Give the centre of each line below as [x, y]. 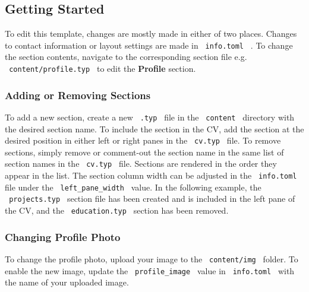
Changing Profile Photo [63, 237]
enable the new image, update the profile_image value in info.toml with [150, 270]
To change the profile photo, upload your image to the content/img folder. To [152, 258]
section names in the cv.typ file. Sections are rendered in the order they [141, 164]
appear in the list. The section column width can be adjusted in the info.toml [151, 175]
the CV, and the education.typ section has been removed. [117, 210]
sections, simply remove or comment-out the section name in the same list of [144, 152]
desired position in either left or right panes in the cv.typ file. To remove [143, 140]
